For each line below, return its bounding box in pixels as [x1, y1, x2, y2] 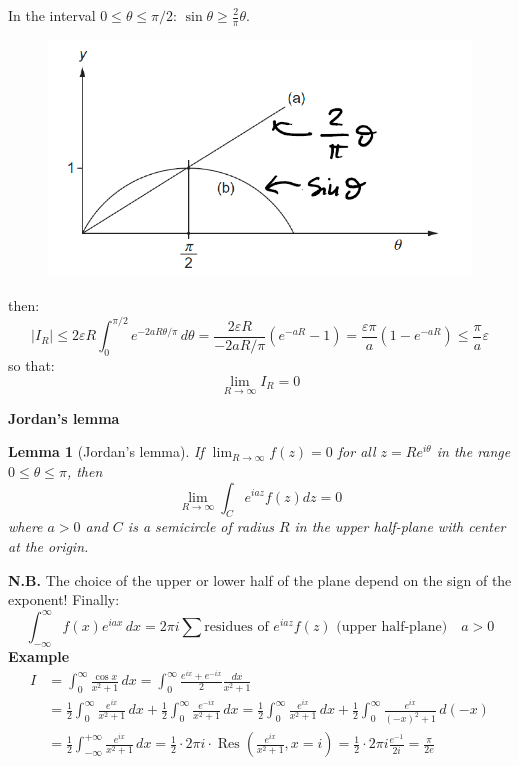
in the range [436, 441, 511, 462]
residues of [204, 620, 269, 635]
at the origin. [8, 535, 89, 556]
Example [8, 645, 70, 666]
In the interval [8, 5, 96, 25]
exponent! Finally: [8, 589, 120, 610]
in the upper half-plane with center [294, 516, 506, 537]
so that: [8, 354, 55, 375]
